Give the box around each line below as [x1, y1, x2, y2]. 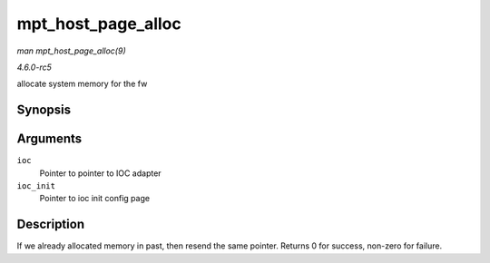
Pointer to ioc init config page [39, 193, 150, 204]
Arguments [16, 131, 83, 147]
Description [16, 217, 85, 232]
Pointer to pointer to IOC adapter [39, 168, 162, 179]
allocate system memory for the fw [16, 78, 148, 90]
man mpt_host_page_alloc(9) [16, 45, 126, 56]
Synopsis [16, 102, 72, 118]
